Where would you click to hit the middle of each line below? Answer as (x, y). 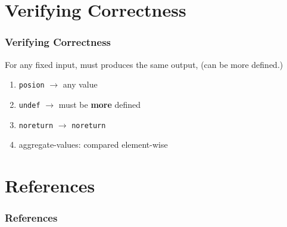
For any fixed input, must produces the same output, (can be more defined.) (144, 64)
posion (32, 85)
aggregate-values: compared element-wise (93, 144)
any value (80, 84)
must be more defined (100, 104)
